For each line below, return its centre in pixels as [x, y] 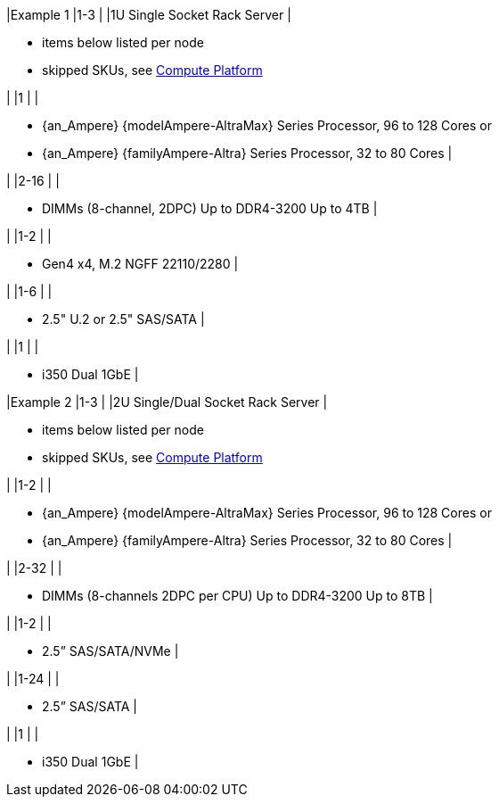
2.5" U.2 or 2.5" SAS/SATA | [123, 319]
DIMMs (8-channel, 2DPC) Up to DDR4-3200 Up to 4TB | [210, 208]
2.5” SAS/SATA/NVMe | [110, 651]
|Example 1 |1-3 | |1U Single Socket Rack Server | [149, 15]
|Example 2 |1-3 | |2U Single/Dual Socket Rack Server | [167, 402]
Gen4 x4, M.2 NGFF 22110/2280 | [140, 264]
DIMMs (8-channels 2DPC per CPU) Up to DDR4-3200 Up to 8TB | [237, 596]
